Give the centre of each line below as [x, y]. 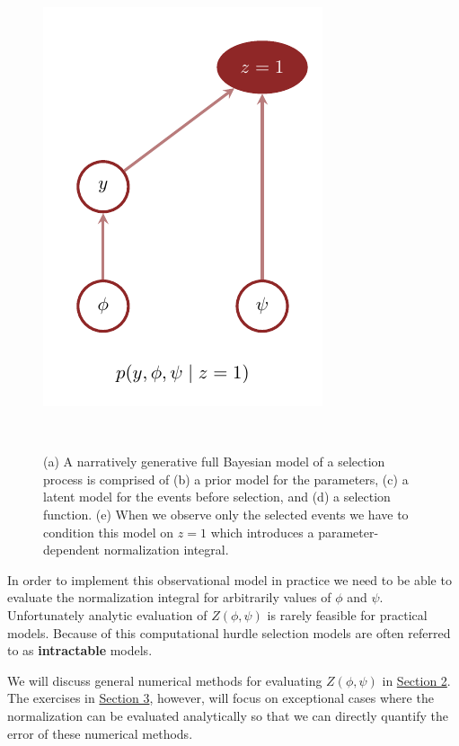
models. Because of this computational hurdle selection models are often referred [229, 632]
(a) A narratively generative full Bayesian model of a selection [214, 462]
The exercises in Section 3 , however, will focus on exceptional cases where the [221, 698]
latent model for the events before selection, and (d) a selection [217, 497]
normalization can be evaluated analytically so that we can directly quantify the [228, 715]
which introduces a [262, 532]
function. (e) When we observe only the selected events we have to [226, 514]
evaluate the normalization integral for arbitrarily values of [169, 597]
